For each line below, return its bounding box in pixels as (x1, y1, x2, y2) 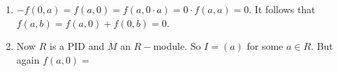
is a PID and (49, 39, 105, 53)
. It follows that (249, 2, 316, 16)
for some (247, 39, 284, 53)
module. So (153, 39, 201, 53)
